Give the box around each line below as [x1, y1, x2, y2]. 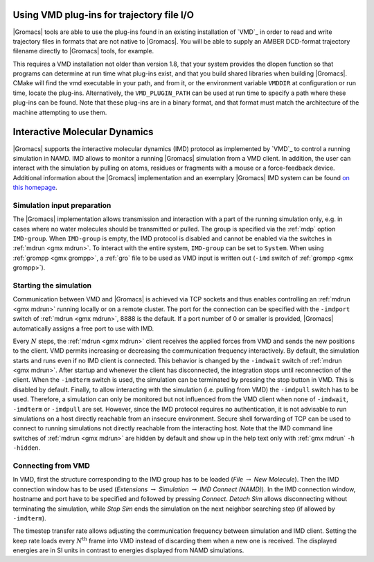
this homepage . [12, 184, 58, 192]
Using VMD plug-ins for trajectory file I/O [12, 9, 194, 21]
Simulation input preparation [12, 200, 112, 210]
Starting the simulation [12, 281, 92, 290]
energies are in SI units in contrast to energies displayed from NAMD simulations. [12, 546, 244, 554]
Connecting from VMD [12, 461, 90, 471]
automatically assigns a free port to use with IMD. [12, 324, 154, 333]
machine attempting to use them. [12, 108, 107, 116]
